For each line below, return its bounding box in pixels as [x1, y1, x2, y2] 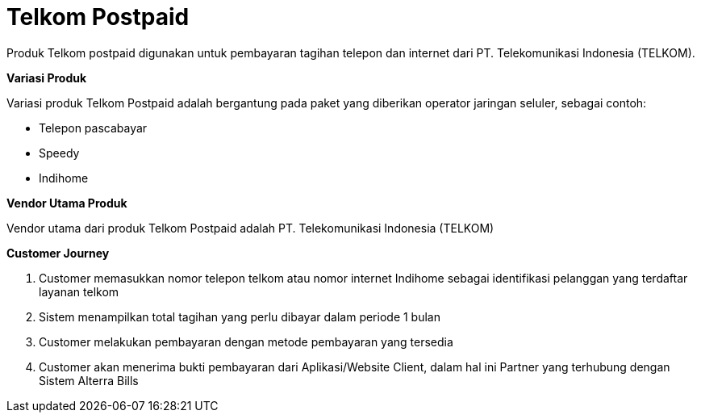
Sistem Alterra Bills [39, 373, 139, 388]
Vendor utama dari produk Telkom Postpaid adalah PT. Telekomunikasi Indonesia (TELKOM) [6, 220, 494, 235]
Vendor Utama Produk [6, 195, 127, 210]
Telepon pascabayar [39, 120, 148, 135]
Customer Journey [6, 245, 110, 260]
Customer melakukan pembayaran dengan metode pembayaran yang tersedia [39, 334, 453, 349]
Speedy [39, 145, 80, 160]
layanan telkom [39, 284, 119, 299]
